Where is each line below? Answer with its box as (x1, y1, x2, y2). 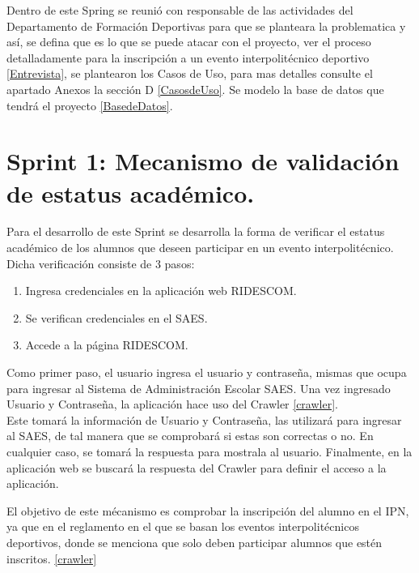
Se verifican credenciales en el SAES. (25, 309, 208, 326)
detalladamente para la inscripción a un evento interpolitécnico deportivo (6, 49, 370, 66)
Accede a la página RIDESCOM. (25, 336, 188, 353)
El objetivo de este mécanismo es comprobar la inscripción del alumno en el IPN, (6, 502, 409, 519)
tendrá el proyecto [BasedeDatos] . (6, 96, 173, 113)
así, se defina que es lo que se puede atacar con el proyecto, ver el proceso (6, 33, 371, 50)
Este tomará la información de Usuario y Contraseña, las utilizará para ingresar (6, 411, 402, 428)
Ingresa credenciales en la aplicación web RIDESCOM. (25, 282, 297, 299)
